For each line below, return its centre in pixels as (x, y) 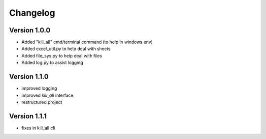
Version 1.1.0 (29, 77)
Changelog (32, 13)
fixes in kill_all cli (38, 128)
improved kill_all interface (47, 95)
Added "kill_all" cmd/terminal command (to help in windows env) (87, 42)
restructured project (42, 102)
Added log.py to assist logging (52, 63)
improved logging (39, 88)
